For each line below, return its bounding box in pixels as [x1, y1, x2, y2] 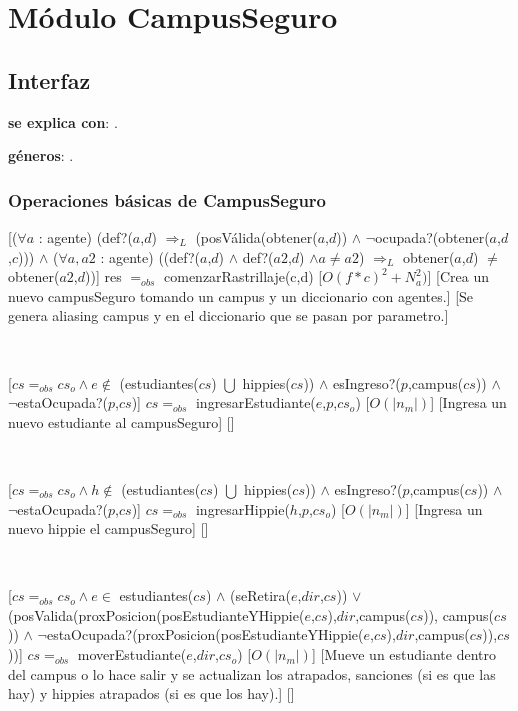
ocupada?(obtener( [375, 226, 490, 247]
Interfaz [8, 64, 91, 95]
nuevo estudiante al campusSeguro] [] [8, 411, 235, 432]
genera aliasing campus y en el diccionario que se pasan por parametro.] [8, 305, 449, 326]
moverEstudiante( [77, 644, 187, 665]
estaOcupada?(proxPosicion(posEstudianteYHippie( [46, 624, 364, 645]
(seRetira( [230, 585, 291, 606]
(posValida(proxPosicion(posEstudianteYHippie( [8, 604, 305, 625]
